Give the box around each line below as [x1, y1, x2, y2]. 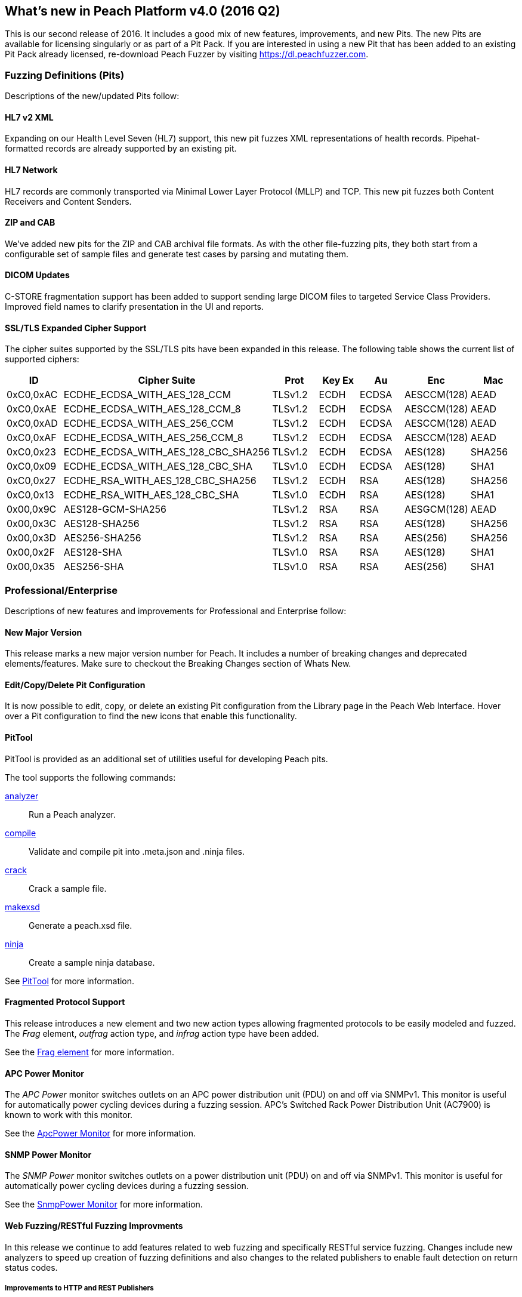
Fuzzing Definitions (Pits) [5, 69, 125, 81]
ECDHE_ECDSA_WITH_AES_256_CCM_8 [63, 432, 243, 444]
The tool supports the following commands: [5, 772, 176, 782]
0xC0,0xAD [7, 417, 58, 430]
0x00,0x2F [7, 546, 55, 559]
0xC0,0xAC [7, 389, 58, 401]
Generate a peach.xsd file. [29, 920, 132, 931]
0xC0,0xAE [7, 403, 57, 415]
